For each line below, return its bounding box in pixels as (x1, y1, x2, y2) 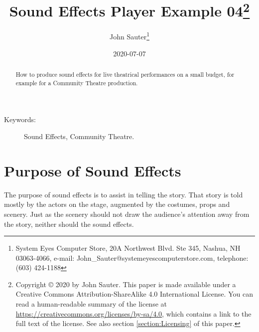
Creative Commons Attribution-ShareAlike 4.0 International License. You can (15, 289, 253, 299)
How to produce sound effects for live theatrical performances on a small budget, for (15, 70, 235, 79)
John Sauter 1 (110, 30, 149, 42)
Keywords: (4, 114, 36, 125)
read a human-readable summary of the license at (15, 299, 167, 309)
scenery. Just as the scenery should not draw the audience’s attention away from (4, 208, 250, 219)
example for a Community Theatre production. (15, 78, 138, 87)
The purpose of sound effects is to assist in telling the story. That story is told (4, 189, 243, 199)
